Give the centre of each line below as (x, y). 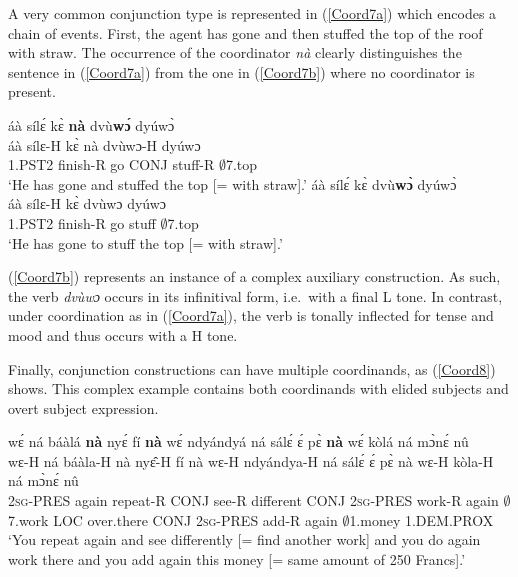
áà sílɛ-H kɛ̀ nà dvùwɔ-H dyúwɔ (104, 144)
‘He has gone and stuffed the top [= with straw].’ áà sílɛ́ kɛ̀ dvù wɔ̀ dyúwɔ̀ (232, 183)
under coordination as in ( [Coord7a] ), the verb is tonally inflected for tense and (251, 315)
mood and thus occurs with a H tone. (123, 334)
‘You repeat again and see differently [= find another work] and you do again (244, 539)
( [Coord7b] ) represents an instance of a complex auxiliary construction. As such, (254, 276)
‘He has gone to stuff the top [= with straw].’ (145, 242)
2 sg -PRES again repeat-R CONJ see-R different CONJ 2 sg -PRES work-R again (253, 500)
